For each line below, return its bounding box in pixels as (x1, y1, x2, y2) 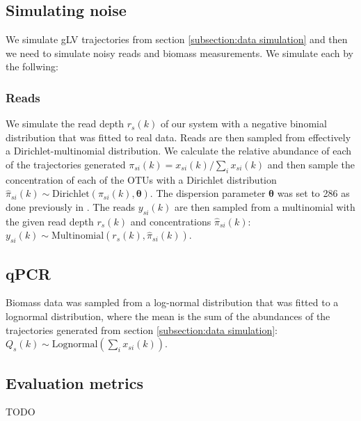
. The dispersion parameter (150, 186, 266, 200)
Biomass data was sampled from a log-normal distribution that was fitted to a (6, 295, 339, 310)
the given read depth (6, 214, 94, 228)
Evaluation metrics (6, 372, 143, 393)
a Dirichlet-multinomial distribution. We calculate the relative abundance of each (6, 143, 352, 158)
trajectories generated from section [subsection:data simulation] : (6, 322, 278, 337)
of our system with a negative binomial (160, 116, 327, 131)
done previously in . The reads (6, 199, 136, 214)
